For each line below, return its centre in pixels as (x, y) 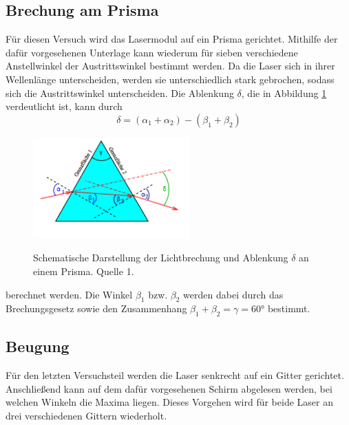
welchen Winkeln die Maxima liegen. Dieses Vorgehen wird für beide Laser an (169, 402)
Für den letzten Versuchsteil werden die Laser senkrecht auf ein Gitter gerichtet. (175, 375)
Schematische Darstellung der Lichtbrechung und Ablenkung (161, 258)
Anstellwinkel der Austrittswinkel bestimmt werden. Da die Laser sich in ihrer (170, 66)
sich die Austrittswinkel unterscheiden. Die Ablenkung (120, 92)
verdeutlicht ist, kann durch (64, 106)
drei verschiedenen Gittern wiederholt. (86, 416)
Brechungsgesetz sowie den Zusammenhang (96, 308)
